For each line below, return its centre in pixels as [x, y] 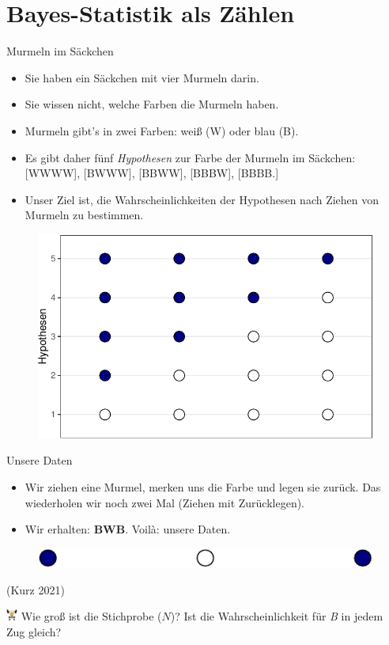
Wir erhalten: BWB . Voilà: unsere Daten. [128, 529]
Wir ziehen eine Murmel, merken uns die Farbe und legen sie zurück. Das [203, 486]
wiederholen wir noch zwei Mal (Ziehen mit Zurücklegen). [165, 502]
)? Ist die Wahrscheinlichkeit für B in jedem [277, 616]
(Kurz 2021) [36, 589]
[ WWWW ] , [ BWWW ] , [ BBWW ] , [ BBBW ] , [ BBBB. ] [152, 173]
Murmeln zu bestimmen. [84, 215]
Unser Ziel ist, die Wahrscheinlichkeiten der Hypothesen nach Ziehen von [202, 199]
